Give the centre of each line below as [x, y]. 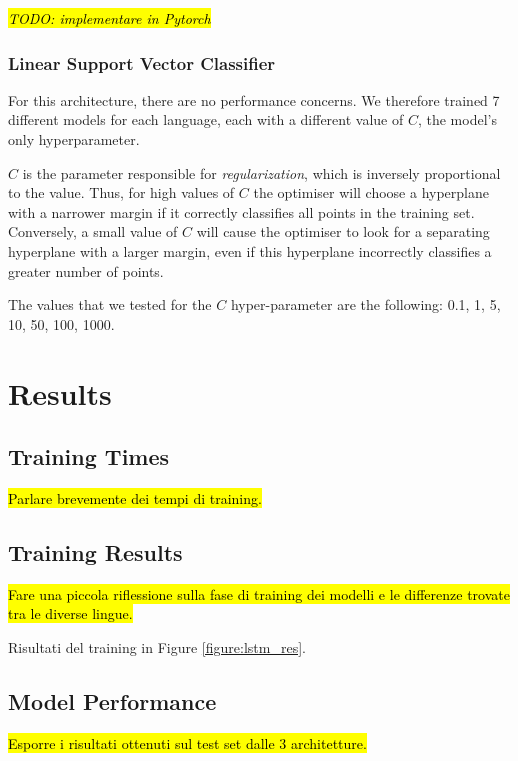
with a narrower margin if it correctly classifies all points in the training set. [241, 211]
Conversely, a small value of [93, 231]
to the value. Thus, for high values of [121, 192]
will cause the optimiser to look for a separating [343, 231]
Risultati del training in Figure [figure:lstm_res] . [157, 646]
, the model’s [457, 119]
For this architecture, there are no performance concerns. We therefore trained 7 [254, 99]
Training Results [95, 551]
